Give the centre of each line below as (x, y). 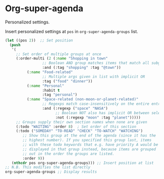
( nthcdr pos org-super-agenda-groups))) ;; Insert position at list (82, 163)
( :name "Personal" (45, 86)
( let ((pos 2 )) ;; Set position (39, 40)
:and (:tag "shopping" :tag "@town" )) (82, 68)
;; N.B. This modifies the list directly (48, 167)
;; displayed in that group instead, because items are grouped (89, 149)
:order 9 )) (34, 158)
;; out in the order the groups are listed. (69, 154)
